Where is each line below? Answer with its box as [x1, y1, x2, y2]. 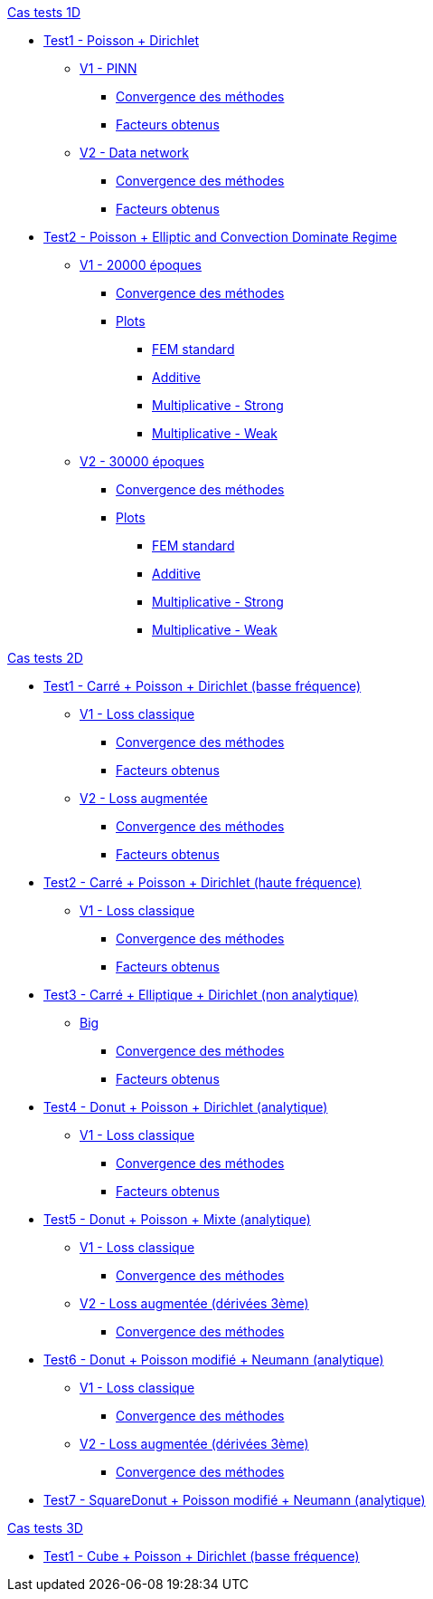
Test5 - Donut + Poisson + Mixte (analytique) [43, 1211, 311, 1227]
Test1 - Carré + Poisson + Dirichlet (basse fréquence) [43, 678, 362, 694]
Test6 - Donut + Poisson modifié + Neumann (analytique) [43, 1352, 384, 1367]
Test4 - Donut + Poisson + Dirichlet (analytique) [43, 1099, 328, 1115]
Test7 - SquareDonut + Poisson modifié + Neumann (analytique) [43, 1492, 426, 1508]
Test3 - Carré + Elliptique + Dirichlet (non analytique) [43, 987, 359, 1002]
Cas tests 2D [7, 650, 83, 665]
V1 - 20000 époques [80, 257, 202, 273]
